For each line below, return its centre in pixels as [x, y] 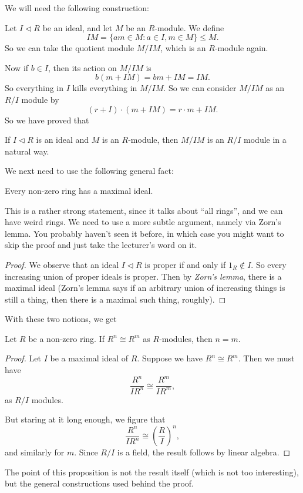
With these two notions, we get [61, 319]
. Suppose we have [170, 358]
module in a [265, 140]
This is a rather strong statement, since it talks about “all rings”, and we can [144, 210]
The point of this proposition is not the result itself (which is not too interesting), [152, 472]
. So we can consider [200, 88]
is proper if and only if [185, 264]
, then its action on [83, 67]
